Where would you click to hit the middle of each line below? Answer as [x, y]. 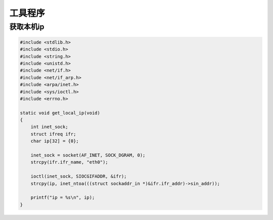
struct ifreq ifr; [53, 134]
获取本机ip [27, 27]
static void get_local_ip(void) [60, 113]
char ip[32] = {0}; [55, 141]
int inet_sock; [49, 127]
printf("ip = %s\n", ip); [63, 198]
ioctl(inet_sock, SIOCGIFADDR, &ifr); [79, 176]
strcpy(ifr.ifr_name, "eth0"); [69, 162]
